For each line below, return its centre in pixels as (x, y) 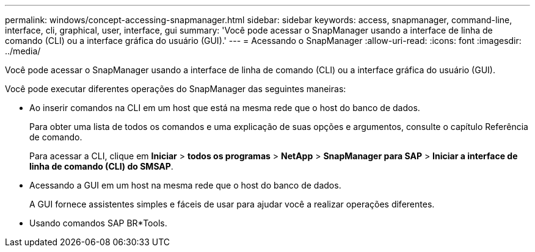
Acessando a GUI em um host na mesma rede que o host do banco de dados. (185, 185)
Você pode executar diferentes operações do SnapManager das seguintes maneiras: (176, 89)
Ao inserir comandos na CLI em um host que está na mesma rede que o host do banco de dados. (225, 108)
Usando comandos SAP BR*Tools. (98, 223)
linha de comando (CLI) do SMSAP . (101, 166)
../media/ (23, 51)
